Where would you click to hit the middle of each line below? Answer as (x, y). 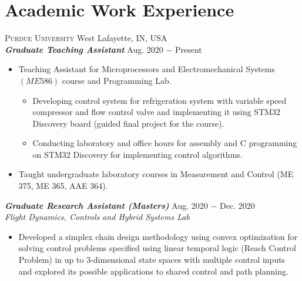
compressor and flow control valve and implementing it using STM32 (157, 112)
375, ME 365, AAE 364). (63, 186)
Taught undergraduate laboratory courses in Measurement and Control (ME (156, 174)
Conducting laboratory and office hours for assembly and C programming (165, 143)
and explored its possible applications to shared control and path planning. (153, 271)
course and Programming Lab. (117, 80)
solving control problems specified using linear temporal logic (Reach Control (157, 248)
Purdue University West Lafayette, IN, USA (86, 38)
